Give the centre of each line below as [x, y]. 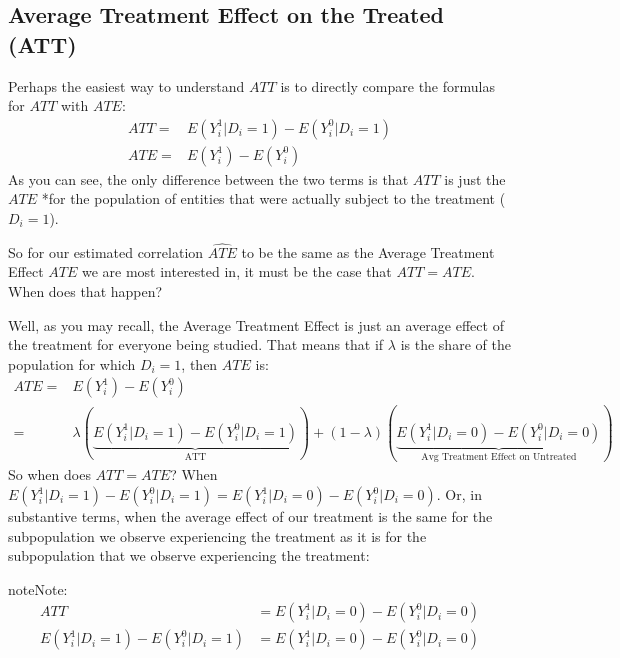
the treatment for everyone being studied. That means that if [196, 344]
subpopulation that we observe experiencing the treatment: [189, 555]
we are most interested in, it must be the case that [236, 271]
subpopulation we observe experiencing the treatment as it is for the [217, 535]
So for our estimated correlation [106, 251]
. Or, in [459, 494]
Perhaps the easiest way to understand [126, 85]
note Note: [38, 588]
